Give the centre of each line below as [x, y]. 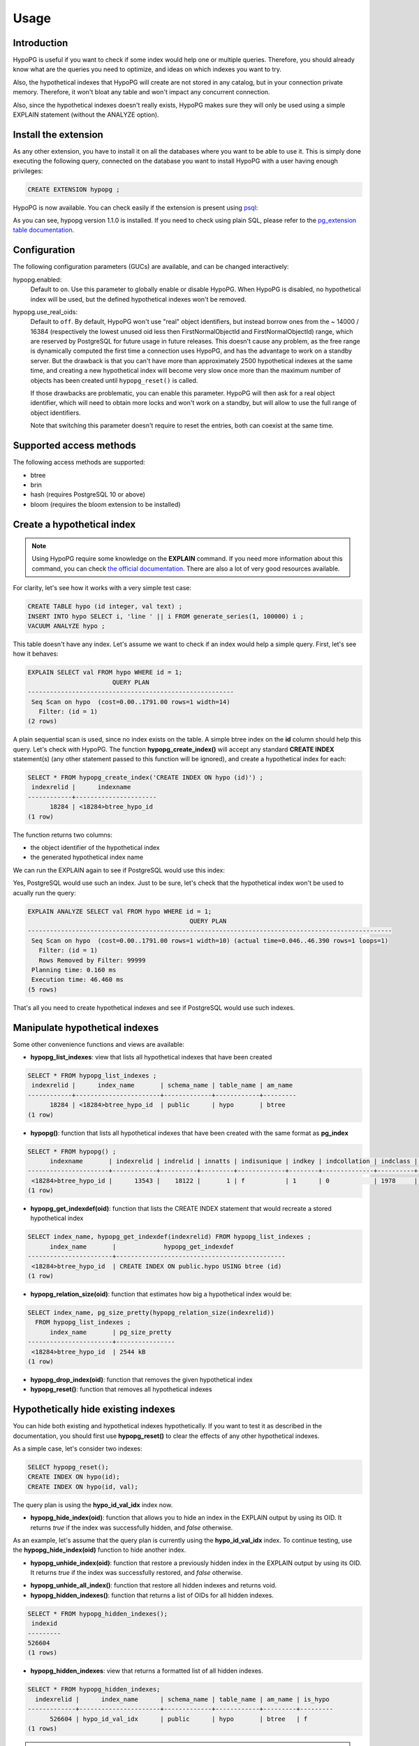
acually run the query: [44, 893]
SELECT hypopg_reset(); [68, 1467]
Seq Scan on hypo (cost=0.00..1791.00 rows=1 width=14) [131, 702]
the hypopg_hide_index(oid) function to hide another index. [100, 1550]
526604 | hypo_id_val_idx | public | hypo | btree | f [179, 1719]
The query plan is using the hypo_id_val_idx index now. [93, 1504]
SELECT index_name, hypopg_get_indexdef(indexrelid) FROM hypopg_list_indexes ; [169, 1237]
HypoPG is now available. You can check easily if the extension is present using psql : [135, 207]
